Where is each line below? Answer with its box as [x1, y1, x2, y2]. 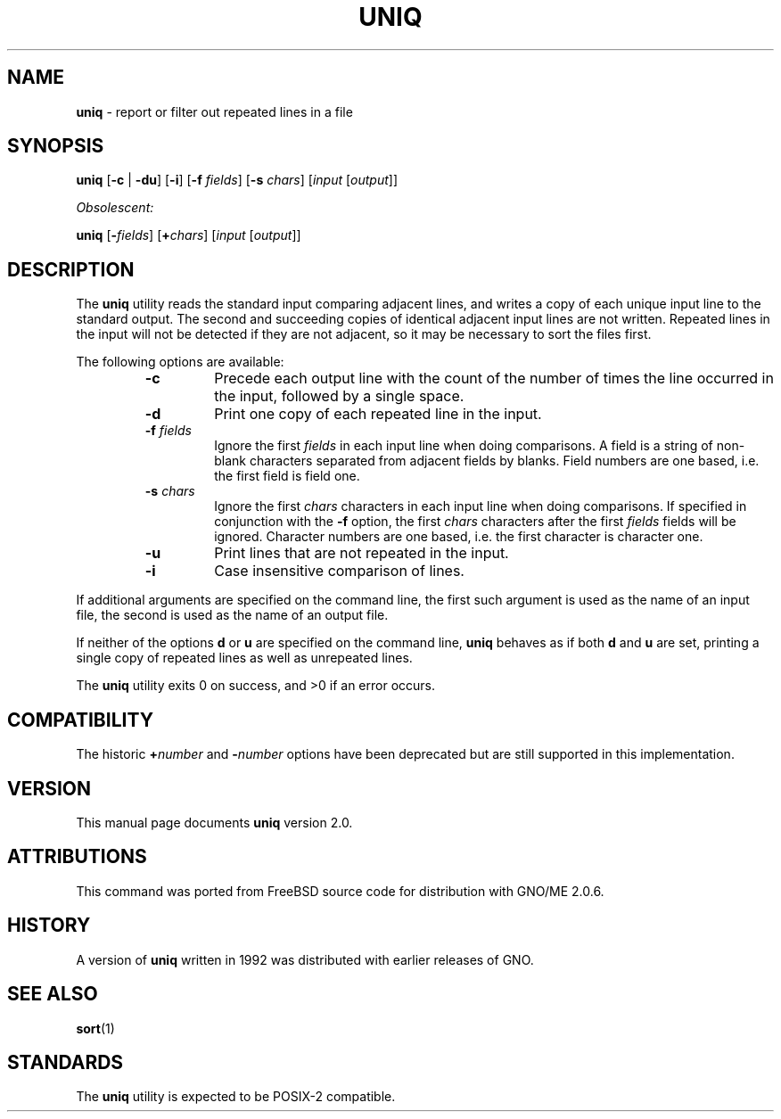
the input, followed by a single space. [214, 387, 464, 406]
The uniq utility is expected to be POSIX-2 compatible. [76, 1089, 396, 1105]
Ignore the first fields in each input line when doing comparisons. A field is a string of [214, 438, 713, 454]
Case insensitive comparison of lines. [214, 562, 464, 580]
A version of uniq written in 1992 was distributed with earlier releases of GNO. [76, 951, 534, 967]
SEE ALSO [7, 983, 98, 1006]
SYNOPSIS [7, 135, 104, 158]
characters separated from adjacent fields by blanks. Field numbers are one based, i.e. [249, 453, 760, 469]
